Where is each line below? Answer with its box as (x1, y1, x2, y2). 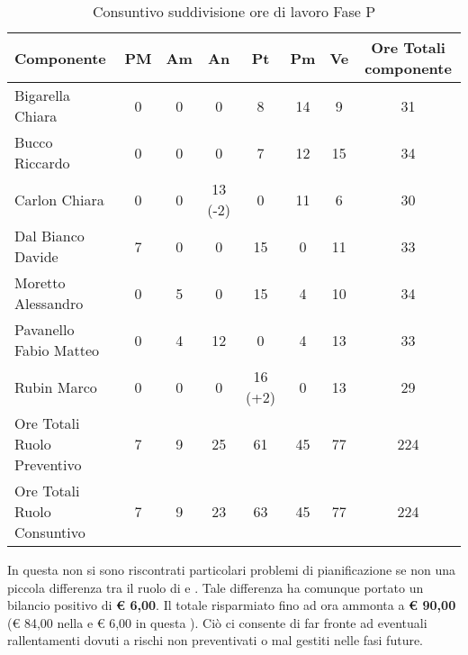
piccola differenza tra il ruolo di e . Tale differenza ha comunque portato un (7, 578, 424, 596)
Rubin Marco (14, 376, 97, 397)
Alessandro (14, 293, 84, 314)
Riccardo (14, 152, 70, 173)
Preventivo (14, 454, 82, 475)
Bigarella (14, 85, 71, 105)
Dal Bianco (14, 225, 85, 246)
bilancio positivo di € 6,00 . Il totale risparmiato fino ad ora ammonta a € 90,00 (7, 596, 456, 614)
